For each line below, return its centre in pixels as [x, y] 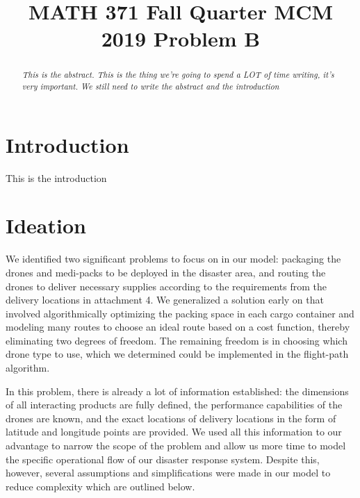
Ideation [46, 225]
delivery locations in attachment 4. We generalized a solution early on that [165, 300]
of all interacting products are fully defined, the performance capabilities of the [174, 405]
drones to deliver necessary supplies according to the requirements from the [166, 286]
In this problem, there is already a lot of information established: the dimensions [177, 391]
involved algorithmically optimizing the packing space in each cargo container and [180, 313]
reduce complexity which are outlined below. [100, 486]
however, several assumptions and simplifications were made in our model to [168, 473]
